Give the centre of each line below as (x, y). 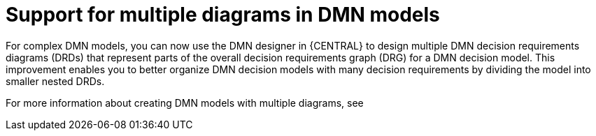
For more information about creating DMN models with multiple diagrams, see (185, 103)
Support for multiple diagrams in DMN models (223, 15)
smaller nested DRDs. (55, 81)
